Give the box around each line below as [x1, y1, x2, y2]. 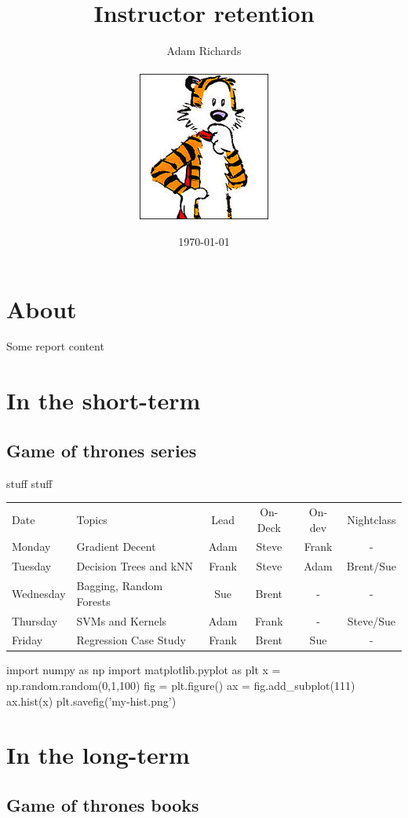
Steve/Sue [347, 612, 396, 629]
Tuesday [12, 558, 52, 574]
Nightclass [347, 511, 396, 527]
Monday [12, 538, 51, 555]
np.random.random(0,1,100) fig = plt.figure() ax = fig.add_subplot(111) [6, 677, 355, 694]
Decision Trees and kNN [76, 558, 194, 574]
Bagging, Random [76, 578, 163, 594]
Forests [76, 592, 111, 609]
